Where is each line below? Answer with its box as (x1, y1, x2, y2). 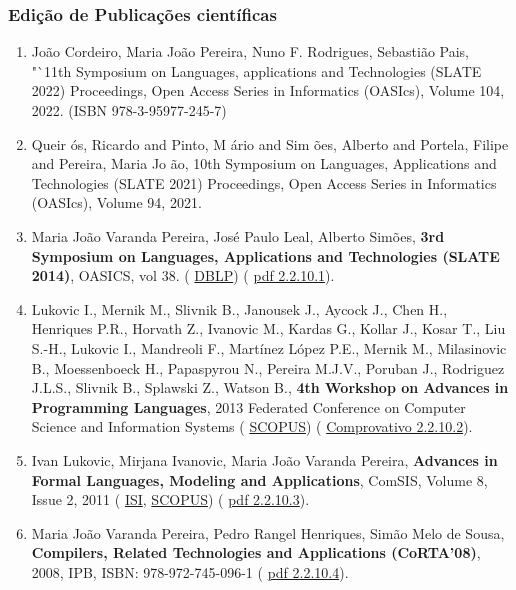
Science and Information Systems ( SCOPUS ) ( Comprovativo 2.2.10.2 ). (31, 416, 473, 437)
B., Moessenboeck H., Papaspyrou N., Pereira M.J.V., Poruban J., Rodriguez (31, 357, 505, 378)
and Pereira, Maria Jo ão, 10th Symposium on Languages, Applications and (31, 153, 497, 174)
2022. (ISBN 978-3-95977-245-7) (31, 100, 227, 120)
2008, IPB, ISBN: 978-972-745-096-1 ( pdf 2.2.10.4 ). (31, 561, 349, 582)
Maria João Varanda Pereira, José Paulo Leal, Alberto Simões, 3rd (31, 225, 445, 246)
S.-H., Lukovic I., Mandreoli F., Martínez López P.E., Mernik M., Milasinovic (31, 337, 507, 358)
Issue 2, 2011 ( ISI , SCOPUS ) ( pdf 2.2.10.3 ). (31, 489, 310, 510)
